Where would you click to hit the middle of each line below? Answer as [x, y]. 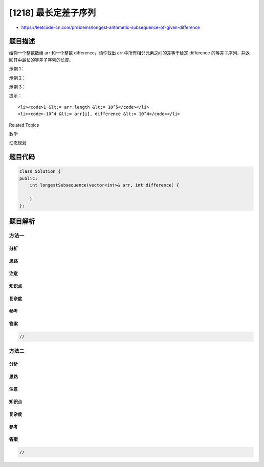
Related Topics [24, 125]
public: [28, 178]
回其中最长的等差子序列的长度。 [41, 60]
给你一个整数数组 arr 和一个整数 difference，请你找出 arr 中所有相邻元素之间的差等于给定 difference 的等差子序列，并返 [130, 53]
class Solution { [40, 172]
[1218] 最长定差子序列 [53, 13]
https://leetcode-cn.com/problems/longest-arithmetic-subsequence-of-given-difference [111, 27]
